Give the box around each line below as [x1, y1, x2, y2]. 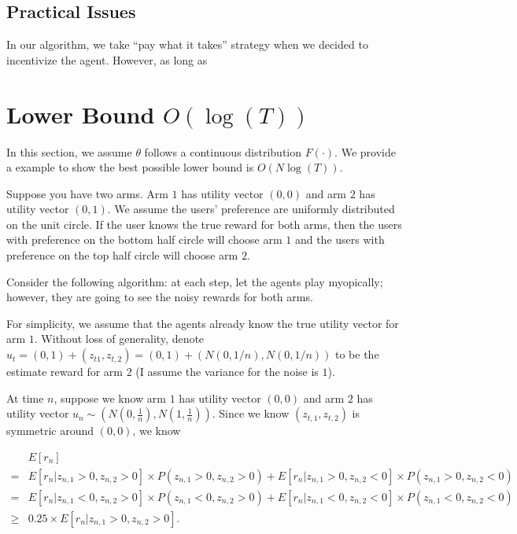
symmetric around [6, 422, 94, 439]
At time [6, 389, 44, 406]
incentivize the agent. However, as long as [6, 51, 208, 68]
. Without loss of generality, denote [34, 330, 205, 347]
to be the [334, 346, 379, 363]
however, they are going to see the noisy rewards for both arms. [6, 289, 313, 305]
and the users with [294, 231, 385, 248]
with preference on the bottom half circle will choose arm [6, 231, 283, 248]
